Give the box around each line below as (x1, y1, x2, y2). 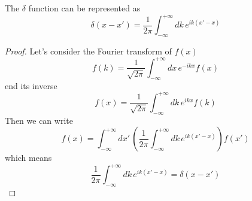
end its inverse (5, 79, 57, 92)
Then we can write (5, 114, 73, 126)
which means (5, 151, 52, 164)
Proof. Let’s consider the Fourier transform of (5, 44, 172, 57)
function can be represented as (28, 2, 141, 14)
